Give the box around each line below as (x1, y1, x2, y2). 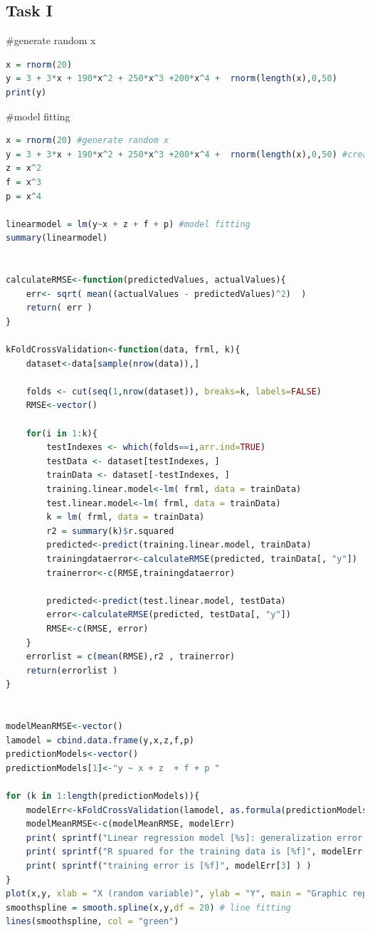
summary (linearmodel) (6, 233, 108, 244)
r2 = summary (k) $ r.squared (46, 525, 174, 536)
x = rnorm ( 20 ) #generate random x (6, 135, 169, 146)
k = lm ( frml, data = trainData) (46, 512, 205, 523)
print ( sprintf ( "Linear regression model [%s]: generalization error (26, 832, 363, 843)
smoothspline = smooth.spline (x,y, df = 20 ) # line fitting (6, 902, 291, 913)
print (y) (6, 87, 47, 98)
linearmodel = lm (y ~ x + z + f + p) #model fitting (6, 219, 250, 229)
